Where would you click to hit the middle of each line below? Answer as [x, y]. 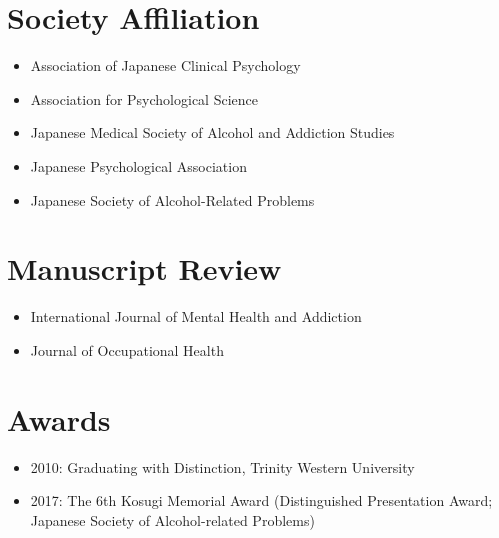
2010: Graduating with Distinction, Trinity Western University [222, 466]
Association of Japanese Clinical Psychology [165, 65]
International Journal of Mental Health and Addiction [196, 316]
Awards [59, 418]
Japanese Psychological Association [138, 165]
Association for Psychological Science [144, 98]
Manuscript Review [144, 268]
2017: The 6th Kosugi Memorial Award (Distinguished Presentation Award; [261, 500]
